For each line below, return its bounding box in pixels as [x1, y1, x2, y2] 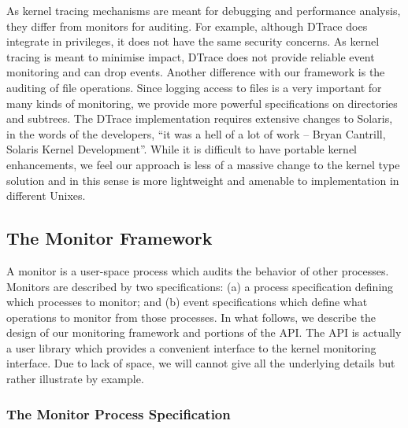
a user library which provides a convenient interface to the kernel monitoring [6, 339, 376, 356]
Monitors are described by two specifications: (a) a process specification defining [6, 278, 394, 294]
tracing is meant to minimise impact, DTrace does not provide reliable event [6, 48, 375, 65]
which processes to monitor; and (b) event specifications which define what [6, 293, 368, 310]
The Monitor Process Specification [6, 404, 231, 423]
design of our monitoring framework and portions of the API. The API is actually [6, 324, 402, 341]
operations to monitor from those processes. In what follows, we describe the [6, 308, 376, 325]
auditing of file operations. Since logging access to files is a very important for [6, 79, 382, 95]
